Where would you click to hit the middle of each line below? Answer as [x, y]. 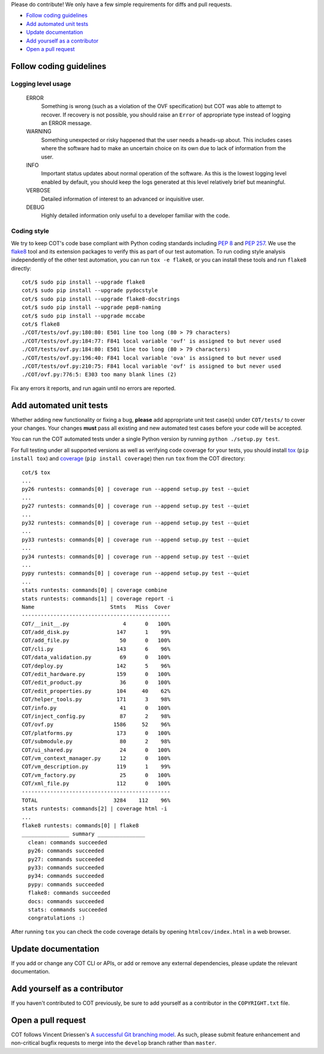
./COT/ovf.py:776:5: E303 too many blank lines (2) [99, 375]
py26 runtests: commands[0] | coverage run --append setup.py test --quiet [136, 489]
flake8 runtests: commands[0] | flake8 [80, 826]
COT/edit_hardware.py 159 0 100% [96, 674]
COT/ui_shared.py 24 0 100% [96, 750]
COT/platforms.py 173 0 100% [96, 733]
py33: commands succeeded [66, 867]
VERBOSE [38, 190]
